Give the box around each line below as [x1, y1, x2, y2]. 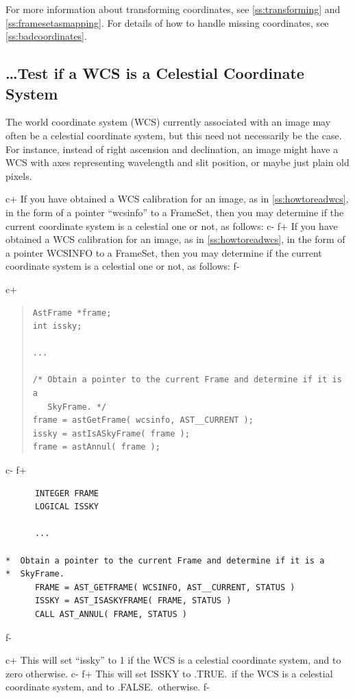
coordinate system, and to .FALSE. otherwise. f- [5, 679, 210, 694]
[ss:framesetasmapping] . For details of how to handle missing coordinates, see [5, 15, 329, 30]
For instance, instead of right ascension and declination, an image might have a [5, 141, 339, 156]
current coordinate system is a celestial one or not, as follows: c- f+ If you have [5, 218, 338, 233]
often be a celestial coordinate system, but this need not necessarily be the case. [5, 128, 342, 142]
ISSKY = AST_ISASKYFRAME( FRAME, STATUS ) [34, 596, 232, 606]
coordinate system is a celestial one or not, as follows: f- [5, 259, 240, 273]
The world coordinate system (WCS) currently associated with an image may [5, 115, 331, 129]
